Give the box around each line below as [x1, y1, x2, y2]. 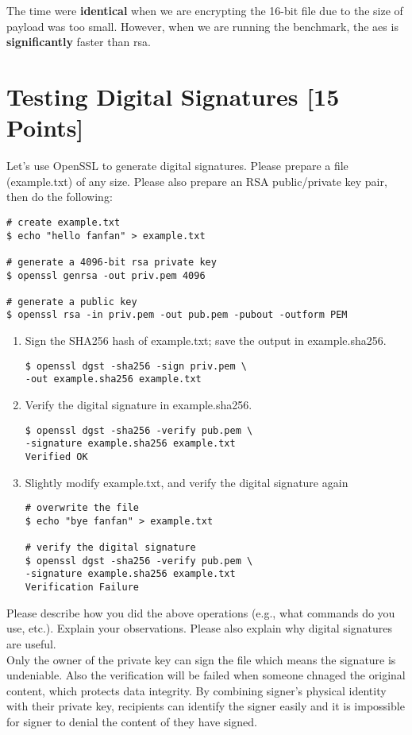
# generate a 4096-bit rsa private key [6, 256, 217, 268]
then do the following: [6, 188, 113, 205]
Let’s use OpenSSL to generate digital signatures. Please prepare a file [6, 157, 348, 174]
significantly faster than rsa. [6, 33, 151, 50]
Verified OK [25, 451, 88, 462]
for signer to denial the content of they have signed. [6, 713, 258, 729]
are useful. [6, 635, 56, 652]
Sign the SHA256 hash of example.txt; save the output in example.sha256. [25, 332, 387, 349]
